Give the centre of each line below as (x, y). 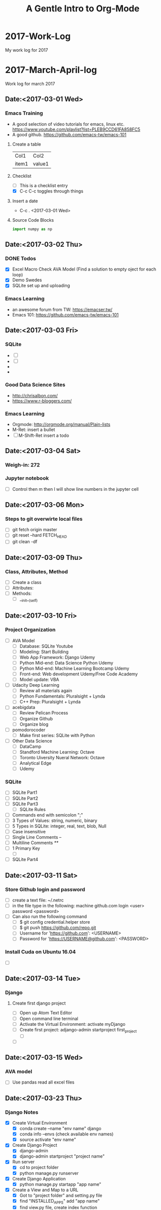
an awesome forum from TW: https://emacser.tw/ (62, 310)
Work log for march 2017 (30, 83)
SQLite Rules (32, 809)
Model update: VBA (39, 680)
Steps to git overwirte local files (44, 519)
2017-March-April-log (51, 70)
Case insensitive (29, 831)
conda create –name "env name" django (61, 1129)
